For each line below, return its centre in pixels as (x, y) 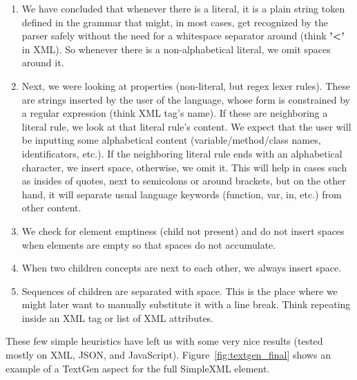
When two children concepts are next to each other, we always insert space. (182, 268)
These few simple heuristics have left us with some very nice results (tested (164, 341)
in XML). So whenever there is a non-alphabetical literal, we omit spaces (176, 49)
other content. (51, 208)
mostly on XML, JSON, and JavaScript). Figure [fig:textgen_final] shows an (168, 355)
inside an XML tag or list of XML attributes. (118, 317)
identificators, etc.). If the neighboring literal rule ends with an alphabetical (182, 153)
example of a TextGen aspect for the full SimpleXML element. (138, 368)
